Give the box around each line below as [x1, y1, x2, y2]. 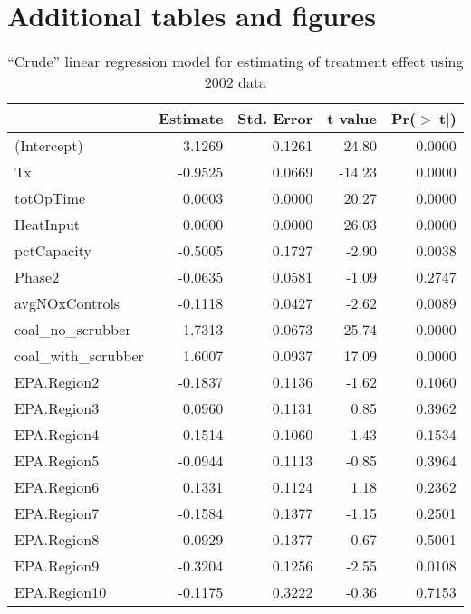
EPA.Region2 [14, 371, 100, 393]
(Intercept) [14, 135, 83, 157]
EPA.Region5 [14, 450, 100, 472]
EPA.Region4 [14, 424, 100, 446]
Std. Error [237, 108, 313, 130]
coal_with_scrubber [14, 345, 144, 367]
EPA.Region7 [14, 503, 100, 524]
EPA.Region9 [14, 555, 100, 577]
